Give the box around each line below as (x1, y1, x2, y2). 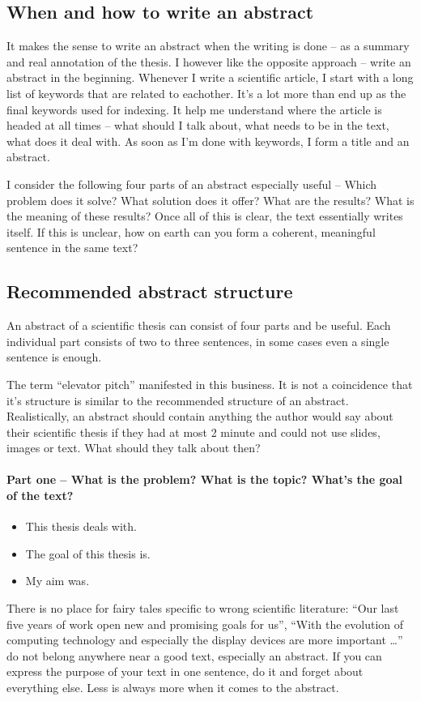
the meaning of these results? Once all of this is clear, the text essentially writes (6, 207, 403, 224)
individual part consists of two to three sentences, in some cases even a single (6, 332, 389, 349)
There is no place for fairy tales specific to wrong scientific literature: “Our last (6, 600, 399, 617)
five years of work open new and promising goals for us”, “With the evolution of (6, 615, 404, 632)
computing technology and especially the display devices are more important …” (6, 631, 403, 648)
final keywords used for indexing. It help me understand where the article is (6, 100, 382, 118)
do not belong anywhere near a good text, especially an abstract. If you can (6, 647, 382, 664)
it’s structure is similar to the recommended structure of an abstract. (6, 391, 349, 408)
